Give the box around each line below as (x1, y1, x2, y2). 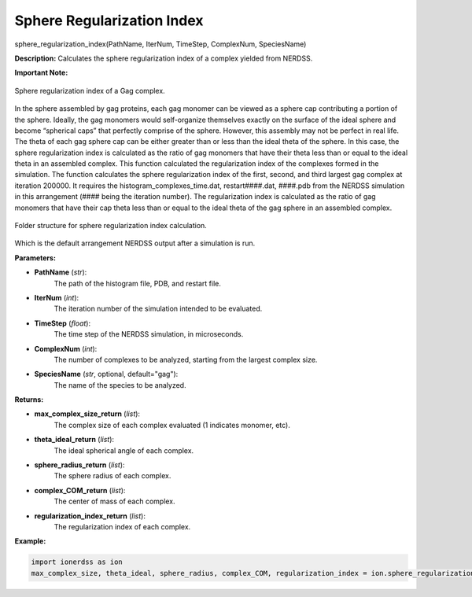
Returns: (14, 395, 44, 404)
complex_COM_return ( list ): (34, 485, 126, 495)
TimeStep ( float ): (34, 319, 90, 328)
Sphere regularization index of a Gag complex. (14, 86, 165, 95)
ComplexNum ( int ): (34, 344, 98, 353)
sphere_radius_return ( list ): (34, 460, 125, 470)
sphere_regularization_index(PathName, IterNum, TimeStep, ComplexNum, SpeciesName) (14, 39, 307, 49)
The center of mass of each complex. (53, 496, 176, 507)
